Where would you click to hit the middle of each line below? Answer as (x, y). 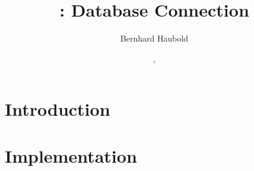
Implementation (71, 155)
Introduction (58, 109)
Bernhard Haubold (154, 38)
